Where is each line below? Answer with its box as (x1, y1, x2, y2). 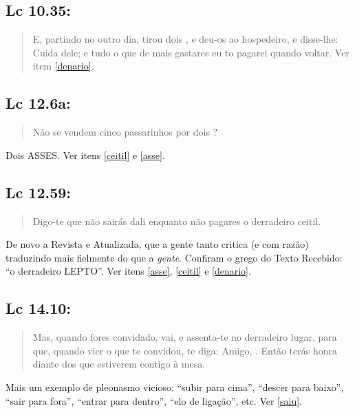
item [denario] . (32, 59, 94, 73)
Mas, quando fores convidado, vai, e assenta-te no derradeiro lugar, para (32, 330, 337, 344)
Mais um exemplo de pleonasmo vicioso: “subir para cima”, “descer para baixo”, (6, 379, 344, 394)
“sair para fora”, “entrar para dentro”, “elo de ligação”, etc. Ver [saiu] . (6, 393, 302, 407)
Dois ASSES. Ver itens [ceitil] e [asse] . (6, 147, 165, 162)
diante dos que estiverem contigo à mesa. (32, 357, 206, 371)
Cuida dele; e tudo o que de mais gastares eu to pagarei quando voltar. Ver (32, 45, 349, 59)
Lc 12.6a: (6, 92, 71, 114)
